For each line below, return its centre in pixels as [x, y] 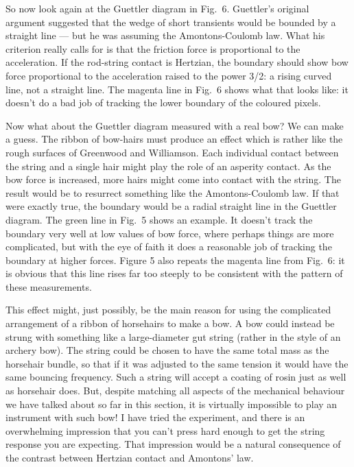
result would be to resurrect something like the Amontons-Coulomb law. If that [173, 192]
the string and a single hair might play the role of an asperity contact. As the [168, 166]
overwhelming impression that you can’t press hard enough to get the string [165, 430]
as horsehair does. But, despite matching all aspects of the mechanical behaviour [175, 391]
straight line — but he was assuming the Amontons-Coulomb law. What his [165, 35]
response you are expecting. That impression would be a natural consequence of [173, 444]
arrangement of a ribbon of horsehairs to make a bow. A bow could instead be [170, 323]
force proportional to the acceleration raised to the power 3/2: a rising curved [169, 75]
